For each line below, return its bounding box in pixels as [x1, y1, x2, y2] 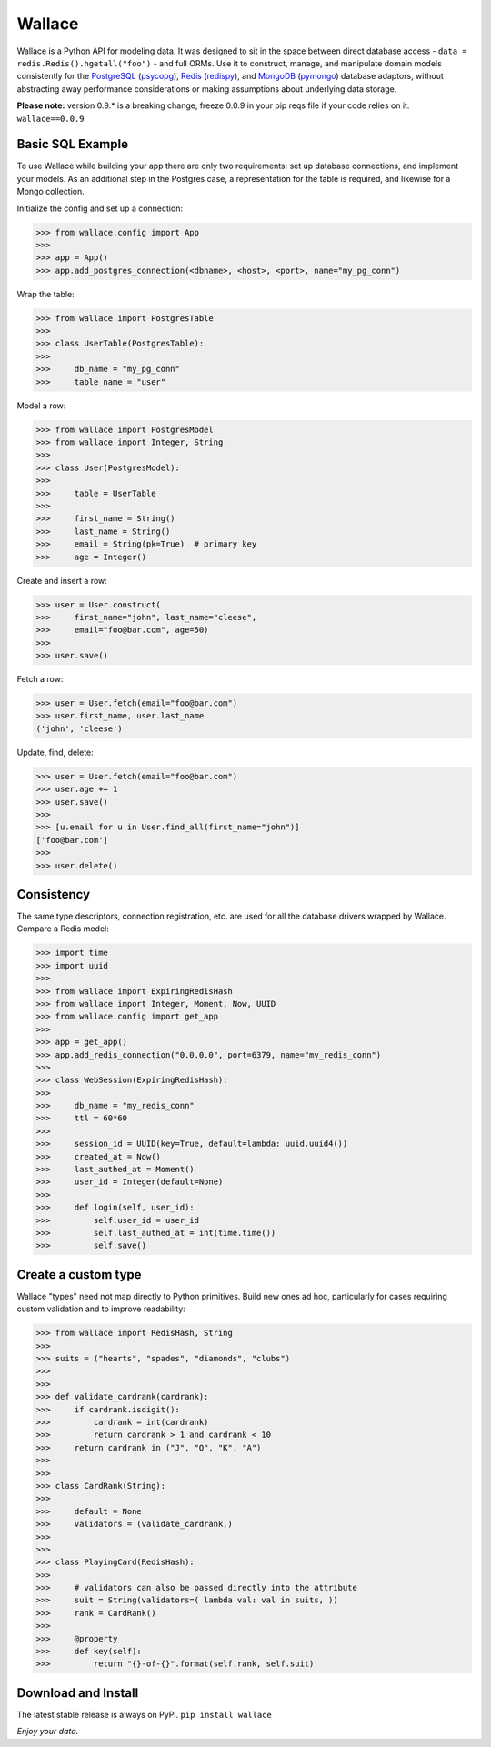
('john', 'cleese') [35, 723, 123, 734]
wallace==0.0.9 [16, 114, 85, 124]
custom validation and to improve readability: [16, 1303, 185, 1314]
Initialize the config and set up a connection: [16, 203, 184, 214]
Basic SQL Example [16, 136, 129, 152]
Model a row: [16, 400, 66, 411]
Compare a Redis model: [16, 923, 109, 934]
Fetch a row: [16, 674, 64, 685]
